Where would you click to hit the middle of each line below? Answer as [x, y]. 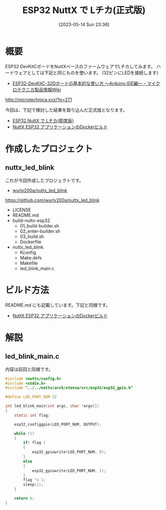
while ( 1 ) [24, 433]
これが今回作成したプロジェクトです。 [44, 180]
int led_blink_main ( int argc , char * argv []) [52, 406]
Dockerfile [30, 241]
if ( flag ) [34, 443]
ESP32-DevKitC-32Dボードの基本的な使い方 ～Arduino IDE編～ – [79, 83]
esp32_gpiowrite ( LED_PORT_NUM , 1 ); [69, 471]
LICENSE [22, 210]
